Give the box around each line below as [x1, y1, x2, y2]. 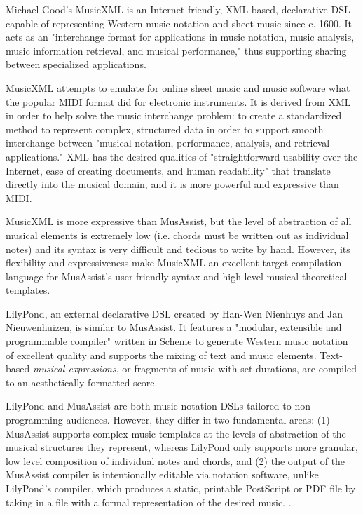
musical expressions [32, 361, 116, 376]
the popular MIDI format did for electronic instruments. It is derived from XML [6, 94, 351, 109]
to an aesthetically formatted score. [6, 374, 158, 389]
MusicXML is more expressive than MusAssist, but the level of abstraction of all [6, 214, 352, 229]
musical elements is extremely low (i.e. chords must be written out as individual [6, 227, 349, 242]
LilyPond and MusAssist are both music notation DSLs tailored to [6, 398, 292, 413]
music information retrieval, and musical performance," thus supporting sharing [6, 43, 347, 58]
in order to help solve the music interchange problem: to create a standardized [6, 108, 342, 123]
